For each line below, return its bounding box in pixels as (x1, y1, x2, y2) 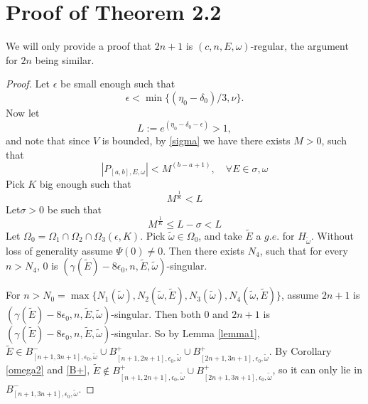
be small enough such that (60, 76, 175, 91)
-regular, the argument (250, 38, 349, 53)
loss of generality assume (6, 243, 113, 257)
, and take (198, 228, 242, 243)
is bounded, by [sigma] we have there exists (102, 133, 291, 147)
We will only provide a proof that (6, 38, 152, 53)
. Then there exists (163, 243, 245, 257)
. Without (310, 228, 355, 243)
